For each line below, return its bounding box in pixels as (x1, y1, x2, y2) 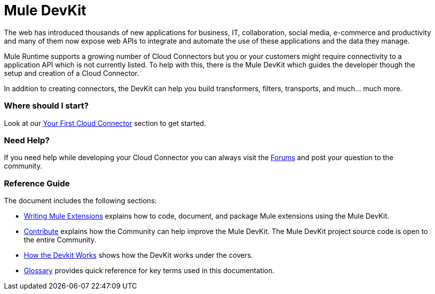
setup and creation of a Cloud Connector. (4, 68, 140, 77)
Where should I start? (4, 101, 89, 111)
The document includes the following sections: (4, 196, 157, 205)
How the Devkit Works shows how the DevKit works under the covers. (24, 251, 253, 259)
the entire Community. (24, 235, 96, 244)
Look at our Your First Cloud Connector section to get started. (4, 118, 206, 127)
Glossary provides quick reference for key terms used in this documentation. (24, 266, 275, 275)
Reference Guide (4, 178, 70, 188)
